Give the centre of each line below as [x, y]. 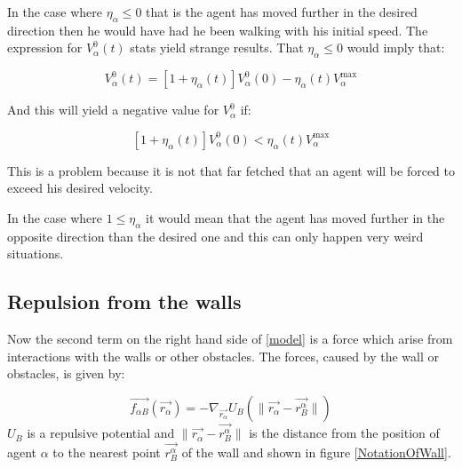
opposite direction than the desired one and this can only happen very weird [215, 236]
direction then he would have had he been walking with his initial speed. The [218, 30]
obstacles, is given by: [66, 373]
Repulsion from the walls [124, 301]
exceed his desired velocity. [80, 188]
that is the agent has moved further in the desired [282, 12]
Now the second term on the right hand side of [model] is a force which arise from [230, 339]
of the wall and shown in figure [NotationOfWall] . [316, 452]
